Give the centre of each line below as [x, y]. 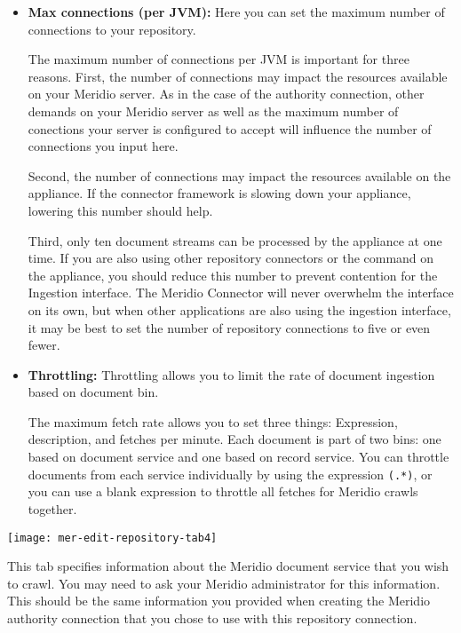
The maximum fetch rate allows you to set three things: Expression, [213, 421]
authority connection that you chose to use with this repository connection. [212, 617]
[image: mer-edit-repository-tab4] [112, 538]
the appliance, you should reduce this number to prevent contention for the [233, 275]
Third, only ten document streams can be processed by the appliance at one [235, 240]
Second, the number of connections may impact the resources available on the [239, 175]
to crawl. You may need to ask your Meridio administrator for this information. [224, 583]
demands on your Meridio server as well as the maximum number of [213, 111]
